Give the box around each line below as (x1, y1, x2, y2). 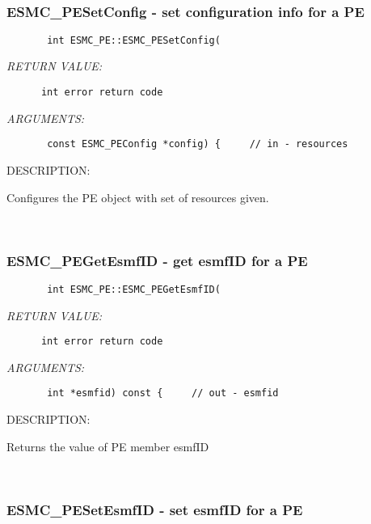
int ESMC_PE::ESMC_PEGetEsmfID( (47, 283, 221, 295)
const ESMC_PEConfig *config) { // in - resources (47, 138, 348, 150)
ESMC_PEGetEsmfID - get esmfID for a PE (6, 250, 308, 270)
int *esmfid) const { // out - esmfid (47, 387, 279, 399)
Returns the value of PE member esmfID (6, 437, 209, 454)
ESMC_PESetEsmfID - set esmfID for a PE (6, 499, 303, 519)
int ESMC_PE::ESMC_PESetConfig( (47, 34, 221, 46)
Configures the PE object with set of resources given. (6, 188, 269, 205)
